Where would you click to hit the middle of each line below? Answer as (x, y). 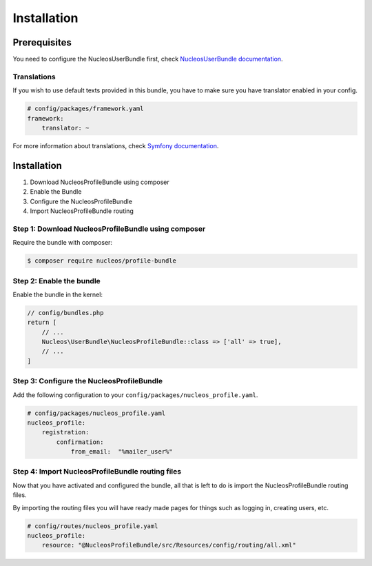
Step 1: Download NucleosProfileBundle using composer (109, 229)
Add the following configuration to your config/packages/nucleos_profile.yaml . (135, 395)
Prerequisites (42, 42)
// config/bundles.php (65, 313)
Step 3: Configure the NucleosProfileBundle (88, 381)
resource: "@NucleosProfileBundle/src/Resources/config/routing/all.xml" (169, 545)
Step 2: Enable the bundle (57, 281)
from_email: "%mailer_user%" (122, 452)
